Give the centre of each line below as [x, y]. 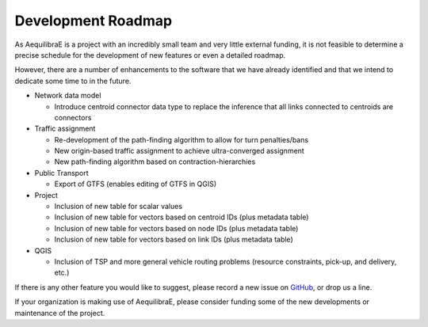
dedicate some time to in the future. [73, 81]
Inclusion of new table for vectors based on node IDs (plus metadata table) [176, 228]
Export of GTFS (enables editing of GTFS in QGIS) [136, 184]
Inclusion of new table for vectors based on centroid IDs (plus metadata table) [182, 217]
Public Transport [61, 173]
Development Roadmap [94, 21]
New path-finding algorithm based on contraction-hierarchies [155, 162]
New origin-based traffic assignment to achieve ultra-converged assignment [179, 151]
